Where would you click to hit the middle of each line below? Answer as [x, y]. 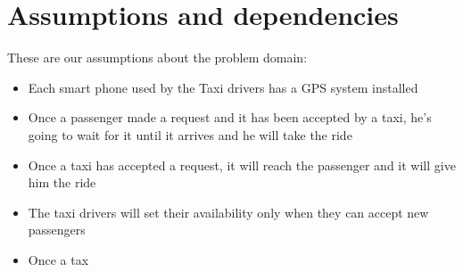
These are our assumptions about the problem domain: [157, 58]
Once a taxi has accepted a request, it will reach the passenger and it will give [242, 165]
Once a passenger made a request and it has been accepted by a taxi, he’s [230, 117]
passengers [57, 230]
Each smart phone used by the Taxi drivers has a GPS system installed [223, 87]
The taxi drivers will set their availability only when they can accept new [228, 212]
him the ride [62, 182]
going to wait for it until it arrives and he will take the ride [190, 134]
